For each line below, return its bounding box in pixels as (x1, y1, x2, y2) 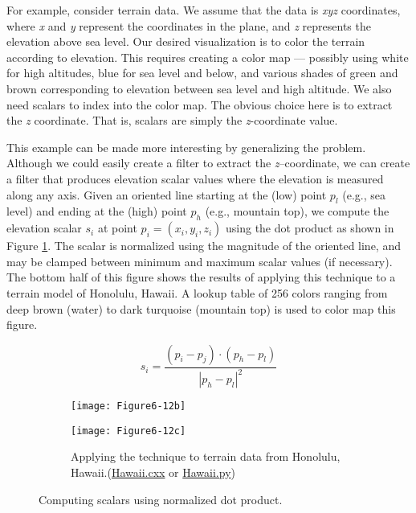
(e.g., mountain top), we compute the (205, 203, 389, 220)
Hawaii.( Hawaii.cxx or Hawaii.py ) (71, 463, 236, 480)
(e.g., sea (342, 186, 386, 203)
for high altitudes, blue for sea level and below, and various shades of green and (6, 64, 398, 81)
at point (97, 220, 137, 236)
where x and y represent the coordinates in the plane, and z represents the (6, 17, 371, 34)
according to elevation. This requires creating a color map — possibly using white (6, 48, 409, 65)
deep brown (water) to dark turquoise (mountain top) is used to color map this (6, 300, 396, 317)
